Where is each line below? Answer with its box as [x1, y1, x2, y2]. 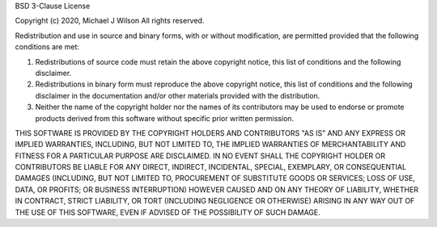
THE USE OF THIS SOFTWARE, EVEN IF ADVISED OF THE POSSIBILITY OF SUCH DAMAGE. [15, 207, 321, 217]
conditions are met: [15, 42, 80, 52]
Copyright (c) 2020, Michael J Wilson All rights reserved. [15, 16, 205, 26]
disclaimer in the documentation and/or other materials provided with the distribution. [35, 90, 320, 100]
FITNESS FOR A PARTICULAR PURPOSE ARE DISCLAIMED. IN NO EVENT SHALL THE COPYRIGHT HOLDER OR [15, 150, 386, 161]
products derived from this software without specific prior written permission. [35, 113, 295, 123]
